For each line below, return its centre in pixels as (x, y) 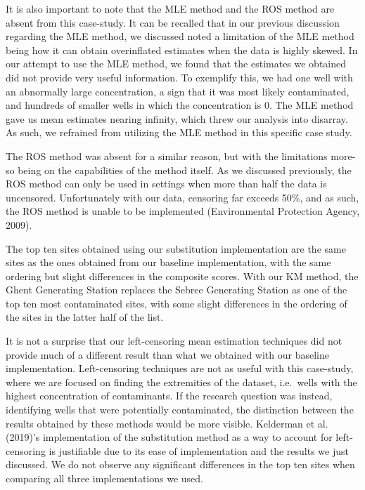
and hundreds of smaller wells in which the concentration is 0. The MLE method (180, 105)
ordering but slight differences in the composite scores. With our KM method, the (182, 276)
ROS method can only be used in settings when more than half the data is (166, 184)
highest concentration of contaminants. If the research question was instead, (169, 396)
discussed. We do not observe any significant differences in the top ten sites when (180, 464)
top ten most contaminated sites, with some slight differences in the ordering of (177, 303)
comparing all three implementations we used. (104, 478)
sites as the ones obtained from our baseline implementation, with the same (168, 262)
